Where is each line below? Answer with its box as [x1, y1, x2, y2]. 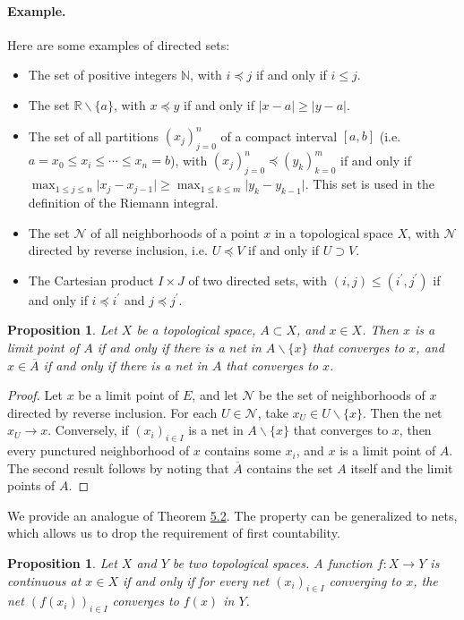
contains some [204, 441, 281, 460]
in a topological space [274, 223, 393, 242]
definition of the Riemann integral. [28, 192, 219, 211]
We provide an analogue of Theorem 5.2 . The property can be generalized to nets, [7, 505, 458, 524]
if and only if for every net [123, 571, 270, 590]
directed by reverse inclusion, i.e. [28, 241, 208, 259]
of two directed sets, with [188, 270, 327, 289]
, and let [192, 386, 238, 404]
